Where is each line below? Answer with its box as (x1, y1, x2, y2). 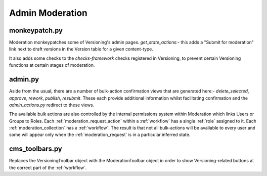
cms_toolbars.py (9, 145, 62, 153)
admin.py (9, 75, 39, 84)
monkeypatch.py (9, 26, 63, 35)
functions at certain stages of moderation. (9, 62, 95, 68)
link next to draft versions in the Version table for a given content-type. (9, 46, 153, 52)
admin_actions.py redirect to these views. (9, 102, 94, 108)
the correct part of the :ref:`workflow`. (9, 165, 87, 171)
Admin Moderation (9, 7, 88, 18)
